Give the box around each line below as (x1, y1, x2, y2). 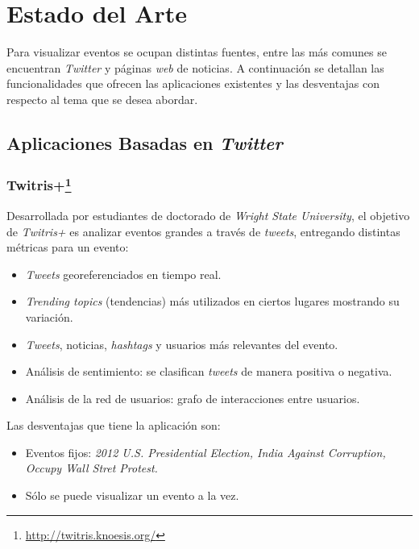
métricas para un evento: (6, 239, 129, 256)
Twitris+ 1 (6, 173, 72, 195)
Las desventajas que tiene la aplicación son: (6, 417, 221, 434)
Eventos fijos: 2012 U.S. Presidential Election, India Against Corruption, (25, 443, 386, 460)
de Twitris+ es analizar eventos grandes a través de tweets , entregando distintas (6, 223, 400, 239)
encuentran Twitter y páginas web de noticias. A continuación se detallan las (6, 59, 384, 76)
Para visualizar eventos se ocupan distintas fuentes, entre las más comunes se (6, 44, 387, 60)
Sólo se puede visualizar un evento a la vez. (25, 487, 239, 504)
